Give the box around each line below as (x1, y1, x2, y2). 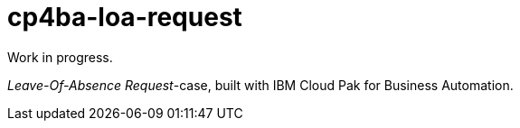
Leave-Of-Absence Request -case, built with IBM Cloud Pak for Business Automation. (7, 77, 514, 93)
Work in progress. (7, 49, 113, 65)
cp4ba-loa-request (7, 2, 242, 32)
